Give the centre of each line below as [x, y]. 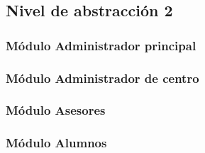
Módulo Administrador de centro [102, 78]
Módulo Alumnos [56, 143]
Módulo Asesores [56, 110]
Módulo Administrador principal [101, 45]
